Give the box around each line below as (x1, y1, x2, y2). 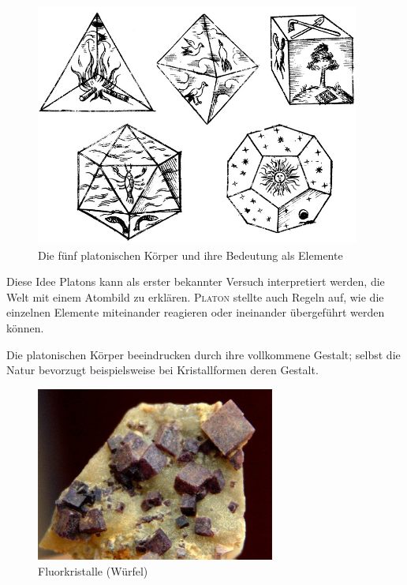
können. (6, 320, 44, 336)
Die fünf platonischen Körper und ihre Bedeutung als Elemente (38, 246, 343, 263)
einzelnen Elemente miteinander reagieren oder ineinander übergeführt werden (6, 304, 385, 321)
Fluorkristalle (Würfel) (38, 563, 148, 579)
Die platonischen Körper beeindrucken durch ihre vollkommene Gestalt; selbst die (6, 346, 401, 362)
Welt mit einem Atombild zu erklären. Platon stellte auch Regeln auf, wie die (6, 288, 384, 305)
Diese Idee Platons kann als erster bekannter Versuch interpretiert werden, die (6, 273, 385, 290)
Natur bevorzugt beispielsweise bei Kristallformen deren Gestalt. (6, 362, 319, 378)
